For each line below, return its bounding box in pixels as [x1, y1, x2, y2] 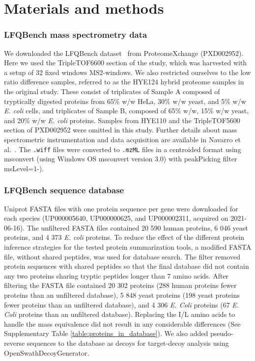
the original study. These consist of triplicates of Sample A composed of [4, 86, 220, 96]
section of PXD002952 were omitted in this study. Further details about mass [4, 125, 237, 135]
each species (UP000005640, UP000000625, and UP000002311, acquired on [4, 213, 228, 223]
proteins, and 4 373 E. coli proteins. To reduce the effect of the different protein [4, 232, 245, 242]
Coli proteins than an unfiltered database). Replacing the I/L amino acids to [4, 309, 235, 319]
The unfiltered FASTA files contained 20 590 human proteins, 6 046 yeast [27, 222, 248, 232]
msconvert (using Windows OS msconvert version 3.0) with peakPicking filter [4, 154, 237, 164]
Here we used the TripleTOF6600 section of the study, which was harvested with [4, 57, 247, 68]
